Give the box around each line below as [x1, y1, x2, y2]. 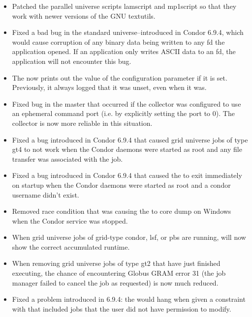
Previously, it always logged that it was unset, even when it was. [12, 82, 207, 92]
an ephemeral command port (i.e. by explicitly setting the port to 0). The [12, 108, 235, 118]
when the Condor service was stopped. [12, 215, 128, 226]
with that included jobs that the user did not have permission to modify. [12, 303, 231, 314]
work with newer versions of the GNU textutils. [12, 10, 156, 21]
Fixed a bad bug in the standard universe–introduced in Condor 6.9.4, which [12, 27, 244, 37]
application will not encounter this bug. [12, 56, 131, 66]
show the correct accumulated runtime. [12, 241, 130, 252]
